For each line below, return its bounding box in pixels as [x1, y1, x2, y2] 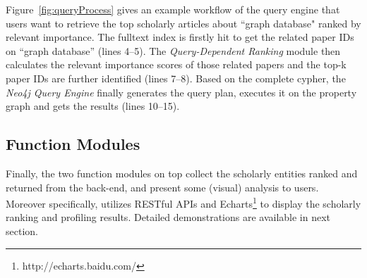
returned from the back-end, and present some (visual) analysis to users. [6, 179, 319, 194]
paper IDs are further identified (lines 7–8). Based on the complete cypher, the [6, 70, 346, 85]
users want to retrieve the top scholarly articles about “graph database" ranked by [6, 15, 361, 30]
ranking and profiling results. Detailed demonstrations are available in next [6, 210, 331, 225]
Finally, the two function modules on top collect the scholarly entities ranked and [6, 165, 358, 180]
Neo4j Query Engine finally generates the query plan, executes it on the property [6, 84, 357, 99]
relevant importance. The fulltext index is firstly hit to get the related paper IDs [6, 30, 354, 44]
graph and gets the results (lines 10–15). [6, 99, 180, 113]
